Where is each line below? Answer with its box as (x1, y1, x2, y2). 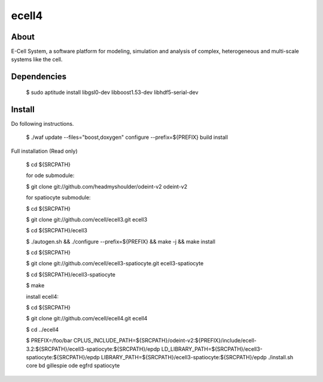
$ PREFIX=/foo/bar (26, 337, 72, 344)
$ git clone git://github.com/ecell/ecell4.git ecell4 (26, 315, 148, 322)
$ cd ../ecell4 (26, 326, 59, 333)
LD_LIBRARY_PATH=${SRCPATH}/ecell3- (161, 345, 263, 353)
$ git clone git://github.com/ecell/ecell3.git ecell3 (26, 216, 148, 223)
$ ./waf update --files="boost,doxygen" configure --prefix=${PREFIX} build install (26, 134, 228, 141)
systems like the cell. (11, 56, 63, 63)
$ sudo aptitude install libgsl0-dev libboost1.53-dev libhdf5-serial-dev (26, 89, 199, 96)
